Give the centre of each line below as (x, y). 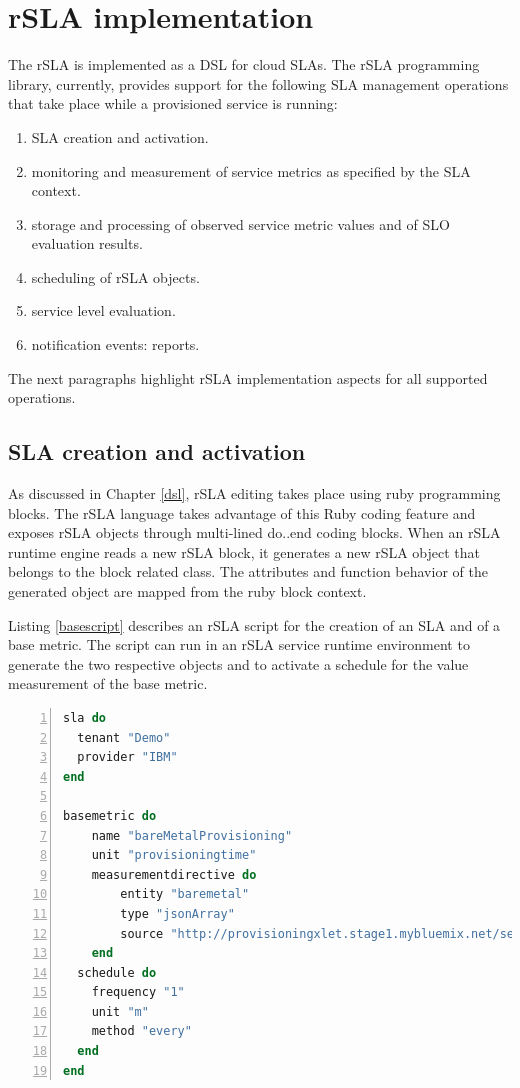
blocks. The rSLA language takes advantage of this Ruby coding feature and (242, 512)
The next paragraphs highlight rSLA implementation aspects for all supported (248, 377)
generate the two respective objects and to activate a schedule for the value (238, 663)
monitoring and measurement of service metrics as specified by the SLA (251, 170)
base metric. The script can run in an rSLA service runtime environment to (239, 644)
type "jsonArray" (177, 913)
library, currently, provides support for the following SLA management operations (258, 83)
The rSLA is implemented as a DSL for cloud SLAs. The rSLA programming (244, 64)
